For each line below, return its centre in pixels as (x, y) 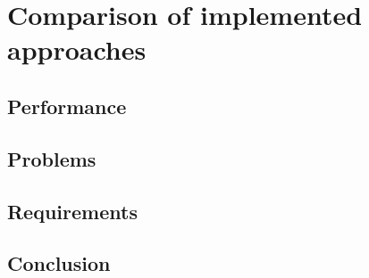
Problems (52, 158)
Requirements (72, 211)
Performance (67, 106)
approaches (77, 49)
